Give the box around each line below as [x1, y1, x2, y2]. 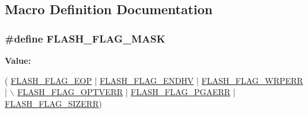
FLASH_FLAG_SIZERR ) [5, 97, 102, 109]
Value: [5, 54, 31, 66]
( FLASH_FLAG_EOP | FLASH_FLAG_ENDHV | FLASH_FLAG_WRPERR [5, 74, 303, 86]
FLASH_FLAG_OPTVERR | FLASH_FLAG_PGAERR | [17, 86, 236, 98]
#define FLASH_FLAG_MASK [5, 31, 166, 45]
